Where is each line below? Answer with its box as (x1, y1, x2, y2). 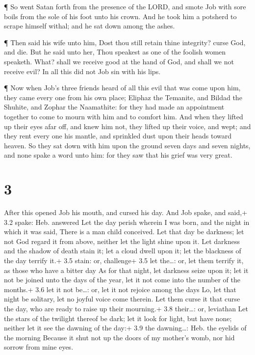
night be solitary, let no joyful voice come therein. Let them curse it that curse (4, 294, 240, 304)
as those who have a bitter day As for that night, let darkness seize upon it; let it (4, 265, 249, 275)
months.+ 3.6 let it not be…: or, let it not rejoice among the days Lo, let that (4, 284, 236, 294)
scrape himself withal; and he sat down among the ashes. (4, 21, 175, 31)
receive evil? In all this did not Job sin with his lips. (4, 66, 161, 76)
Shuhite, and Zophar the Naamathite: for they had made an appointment (4, 102, 225, 112)
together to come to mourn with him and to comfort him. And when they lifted (4, 111, 243, 121)
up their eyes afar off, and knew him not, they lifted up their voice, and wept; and (4, 121, 251, 131)
